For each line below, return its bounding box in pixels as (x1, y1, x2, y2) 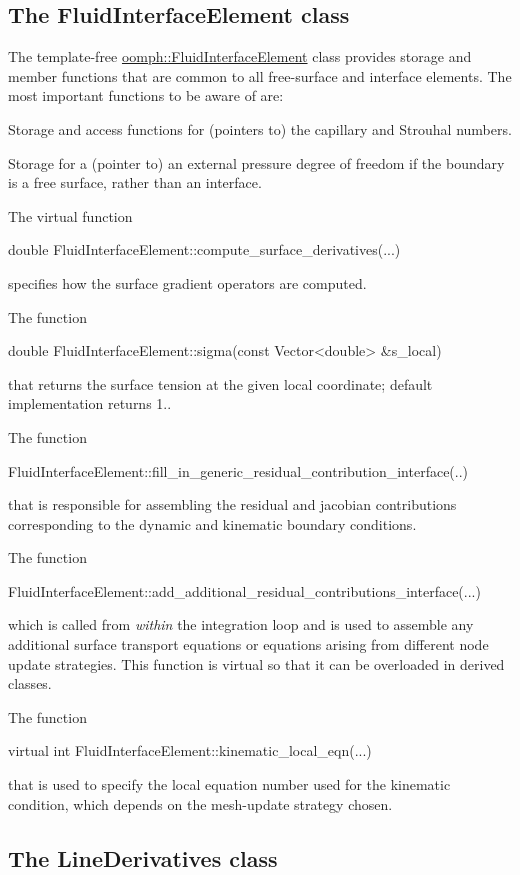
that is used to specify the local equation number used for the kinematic (8, 774, 451, 795)
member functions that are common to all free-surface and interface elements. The (8, 65, 512, 86)
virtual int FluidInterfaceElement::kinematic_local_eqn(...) (8, 740, 372, 761)
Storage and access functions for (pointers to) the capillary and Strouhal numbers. (8, 118, 512, 139)
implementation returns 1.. (8, 393, 172, 414)
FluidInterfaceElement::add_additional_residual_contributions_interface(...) (8, 580, 481, 601)
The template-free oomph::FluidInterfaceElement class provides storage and (8, 46, 472, 67)
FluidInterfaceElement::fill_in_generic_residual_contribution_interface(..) (8, 460, 469, 481)
